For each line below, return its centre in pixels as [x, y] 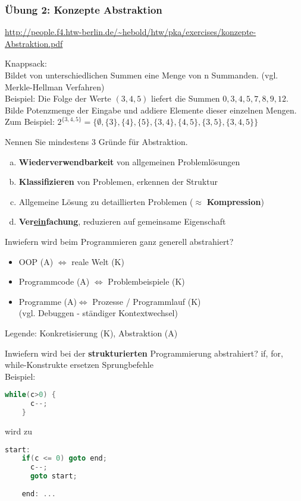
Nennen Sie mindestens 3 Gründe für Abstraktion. [96, 141]
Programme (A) [48, 301]
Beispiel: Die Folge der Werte [58, 98]
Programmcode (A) [54, 281]
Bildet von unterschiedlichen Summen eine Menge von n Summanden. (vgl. [142, 75]
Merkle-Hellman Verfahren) [55, 86]
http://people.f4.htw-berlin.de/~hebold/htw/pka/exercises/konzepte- [131, 32]
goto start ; [54, 476]
